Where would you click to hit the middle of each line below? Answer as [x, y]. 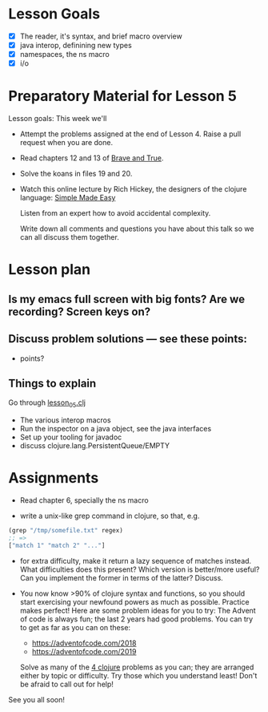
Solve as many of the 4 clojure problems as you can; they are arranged [137, 667]
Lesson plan [50, 270]
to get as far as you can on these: [75, 627]
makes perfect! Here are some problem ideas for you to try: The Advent [138, 610]
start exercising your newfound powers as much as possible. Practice [134, 601]
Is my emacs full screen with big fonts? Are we [127, 299]
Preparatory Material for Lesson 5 [123, 96]
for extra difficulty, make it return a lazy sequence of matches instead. [136, 560]
